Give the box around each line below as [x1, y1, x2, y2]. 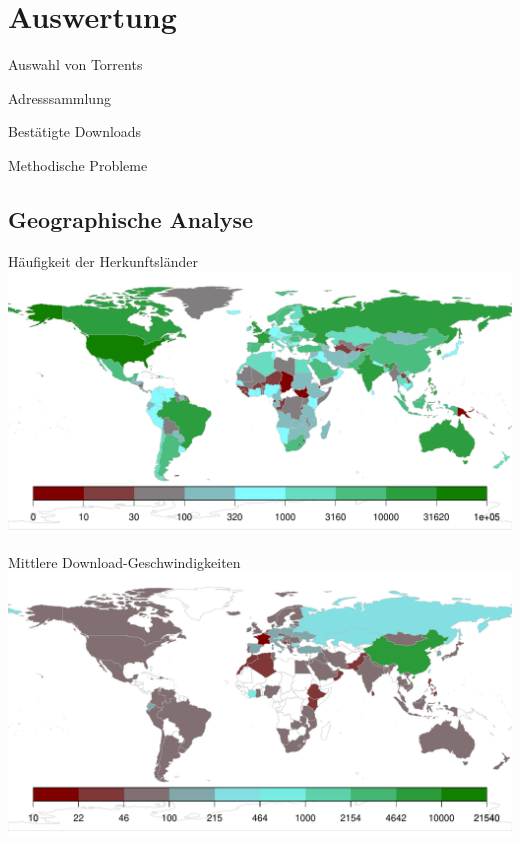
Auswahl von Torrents [8, 54, 143, 75]
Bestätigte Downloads [8, 121, 142, 142]
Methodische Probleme [8, 154, 148, 175]
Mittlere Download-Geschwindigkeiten [8, 551, 241, 572]
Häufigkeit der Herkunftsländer [8, 250, 199, 271]
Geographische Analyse [8, 203, 254, 234]
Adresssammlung [8, 87, 111, 108]
